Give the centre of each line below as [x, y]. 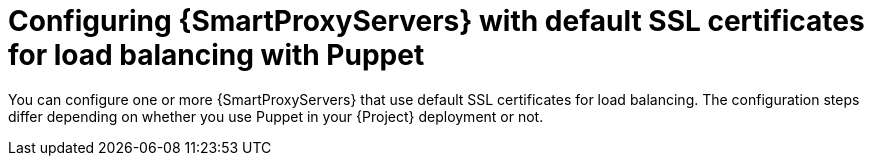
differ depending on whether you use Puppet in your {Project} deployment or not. [276, 116]
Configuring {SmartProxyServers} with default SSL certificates [436, 21]
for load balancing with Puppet [216, 55]
